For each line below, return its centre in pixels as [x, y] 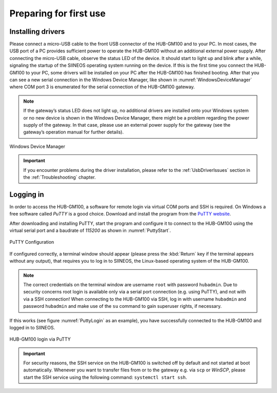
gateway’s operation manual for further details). [74, 132]
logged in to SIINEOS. [32, 327]
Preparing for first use [58, 13]
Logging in [27, 194]
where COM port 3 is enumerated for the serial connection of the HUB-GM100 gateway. [102, 87]
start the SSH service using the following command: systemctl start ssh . [105, 377]
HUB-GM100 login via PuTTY [40, 339]
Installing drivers [37, 32]
